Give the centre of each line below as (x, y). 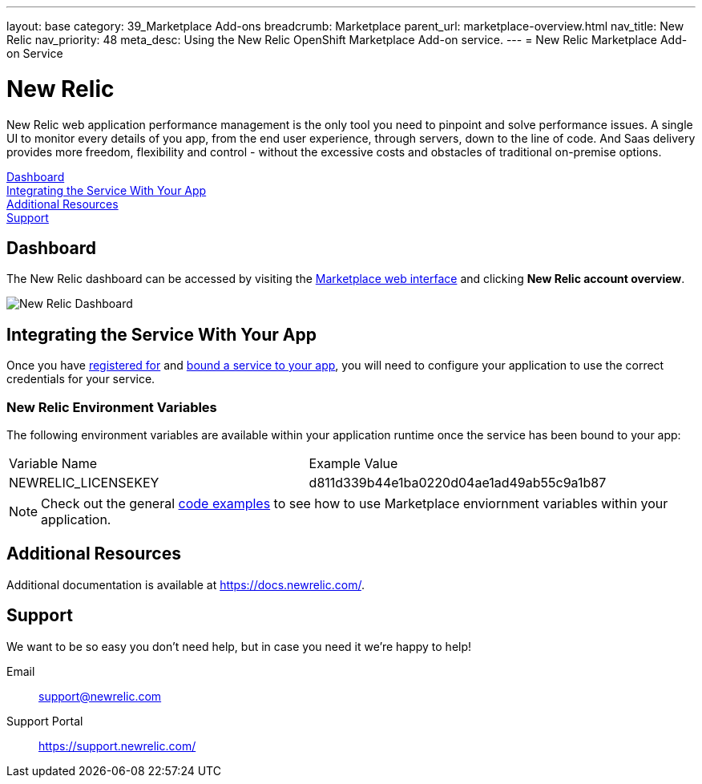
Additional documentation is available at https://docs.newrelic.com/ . (186, 584)
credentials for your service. (81, 379)
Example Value (353, 463)
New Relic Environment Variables (112, 407)
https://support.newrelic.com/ (117, 746)
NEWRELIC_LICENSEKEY (84, 482)
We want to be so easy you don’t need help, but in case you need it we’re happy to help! (239, 646)
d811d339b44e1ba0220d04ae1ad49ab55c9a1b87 (458, 482)
